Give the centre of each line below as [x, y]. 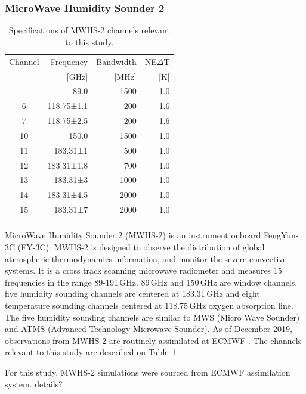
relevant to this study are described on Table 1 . [92, 352]
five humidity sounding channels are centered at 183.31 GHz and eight [132, 294]
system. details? [34, 384]
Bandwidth [116, 61]
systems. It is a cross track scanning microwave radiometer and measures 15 [143, 270]
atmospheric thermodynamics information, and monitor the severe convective [146, 258]
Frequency [69, 61]
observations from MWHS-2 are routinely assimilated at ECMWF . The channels [153, 340]
